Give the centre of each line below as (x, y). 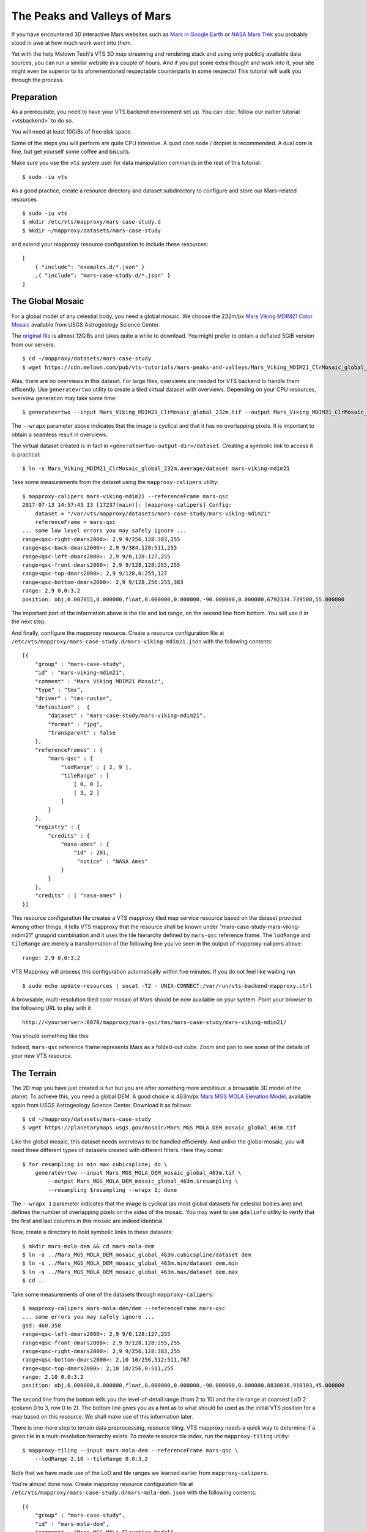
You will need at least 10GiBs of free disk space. (72, 132)
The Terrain (34, 1073)
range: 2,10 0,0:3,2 (53, 1377)
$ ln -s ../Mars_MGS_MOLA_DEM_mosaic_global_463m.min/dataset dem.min (130, 1263)
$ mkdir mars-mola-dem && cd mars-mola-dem (88, 1246)
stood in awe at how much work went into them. (72, 42)
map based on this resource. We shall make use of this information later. (102, 1416)
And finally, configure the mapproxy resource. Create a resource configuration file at (118, 633)
